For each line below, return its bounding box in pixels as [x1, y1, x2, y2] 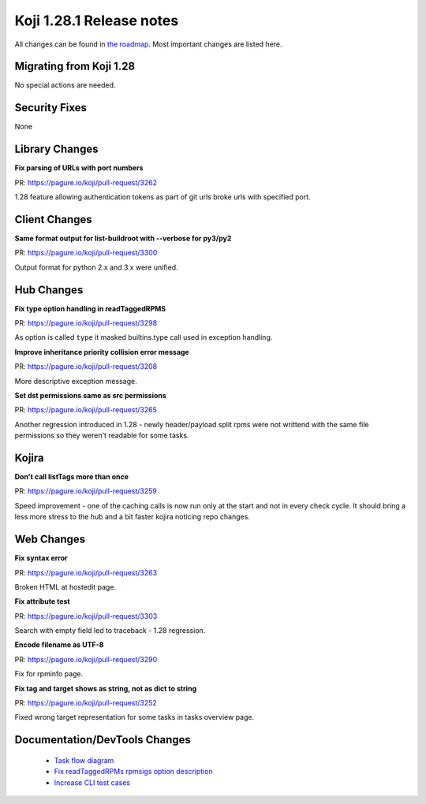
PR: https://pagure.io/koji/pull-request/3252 [14, 698, 157, 708]
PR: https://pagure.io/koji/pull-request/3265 [14, 405, 158, 415]
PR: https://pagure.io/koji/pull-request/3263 [14, 568, 158, 577]
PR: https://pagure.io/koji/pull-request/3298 [14, 318, 158, 328]
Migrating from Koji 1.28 [14, 60, 136, 73]
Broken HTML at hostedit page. [14, 582, 117, 591]
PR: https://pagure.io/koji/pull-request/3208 [14, 362, 158, 371]
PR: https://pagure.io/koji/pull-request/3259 [14, 486, 158, 496]
